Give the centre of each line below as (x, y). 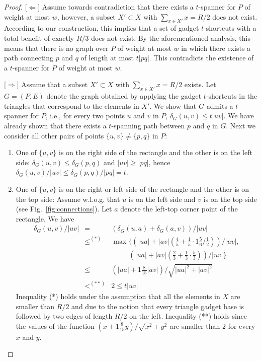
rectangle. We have (45, 218)
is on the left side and (162, 199)
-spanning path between (148, 125)
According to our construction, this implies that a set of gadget (102, 28)
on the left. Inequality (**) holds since (188, 316)
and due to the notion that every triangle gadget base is (158, 306)
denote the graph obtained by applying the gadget (124, 96)
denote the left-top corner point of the (179, 209)
